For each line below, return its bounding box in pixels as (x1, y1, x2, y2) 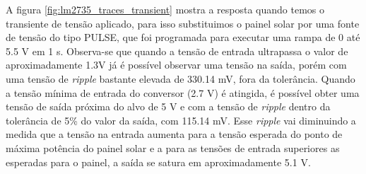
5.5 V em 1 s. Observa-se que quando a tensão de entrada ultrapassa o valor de (6, 43, 348, 58)
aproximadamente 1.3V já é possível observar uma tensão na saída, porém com (6, 57, 347, 72)
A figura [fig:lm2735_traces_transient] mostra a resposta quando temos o (6, 2, 324, 16)
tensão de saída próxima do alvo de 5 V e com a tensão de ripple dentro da (6, 99, 331, 114)
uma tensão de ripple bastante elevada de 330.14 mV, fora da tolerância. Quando (6, 71, 355, 86)
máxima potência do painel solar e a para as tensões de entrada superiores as (6, 140, 340, 155)
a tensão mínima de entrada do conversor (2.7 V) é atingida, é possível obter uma (6, 85, 360, 100)
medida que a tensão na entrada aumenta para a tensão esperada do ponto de (6, 127, 343, 141)
